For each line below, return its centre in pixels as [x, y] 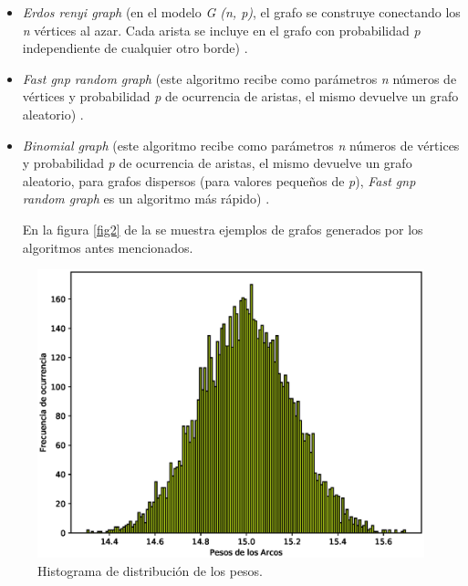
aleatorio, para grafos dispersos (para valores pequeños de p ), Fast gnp [219, 180]
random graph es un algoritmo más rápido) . [146, 199]
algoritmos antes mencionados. [108, 247]
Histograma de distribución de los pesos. [151, 571]
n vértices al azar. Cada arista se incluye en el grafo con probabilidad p [221, 30]
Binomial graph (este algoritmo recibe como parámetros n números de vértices [241, 145]
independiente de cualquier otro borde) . [135, 48]
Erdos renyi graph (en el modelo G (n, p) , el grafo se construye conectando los [241, 12]
